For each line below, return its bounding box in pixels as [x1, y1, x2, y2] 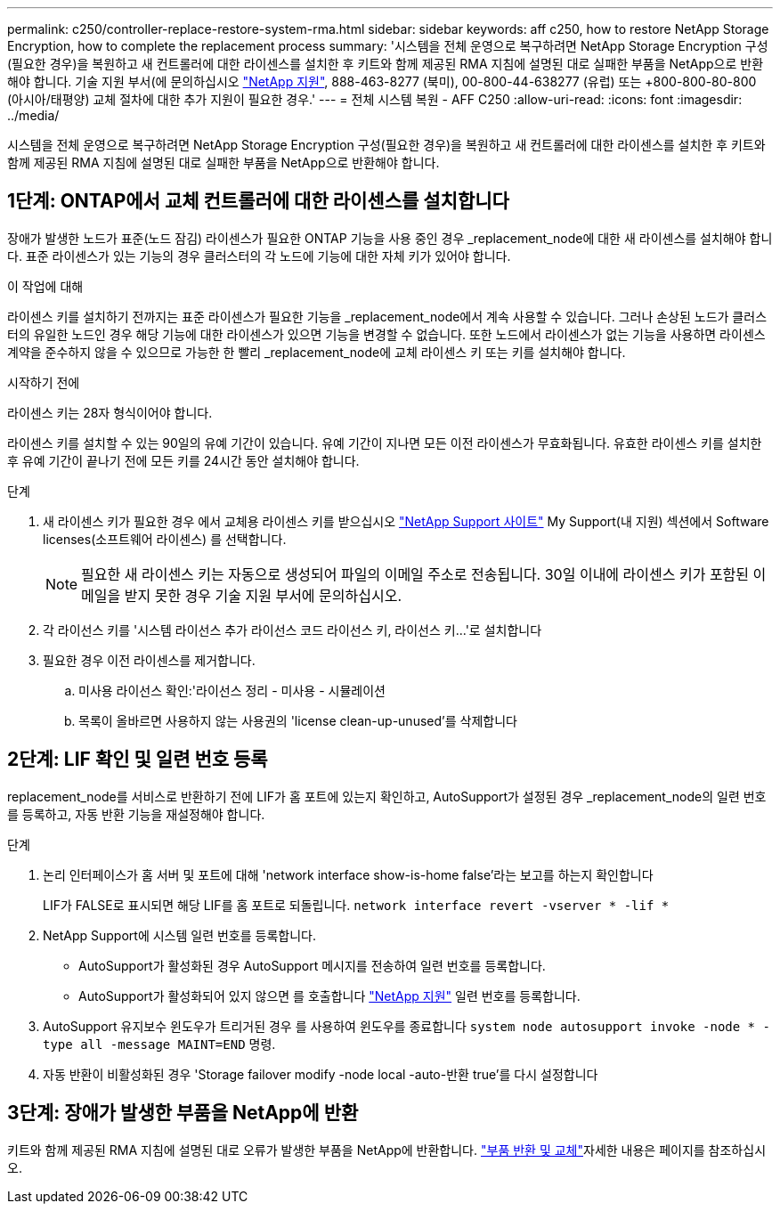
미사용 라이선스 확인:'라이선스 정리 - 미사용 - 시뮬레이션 [78, 682, 386, 698]
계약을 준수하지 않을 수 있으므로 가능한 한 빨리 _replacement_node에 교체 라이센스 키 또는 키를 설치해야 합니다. [7, 344, 626, 360]
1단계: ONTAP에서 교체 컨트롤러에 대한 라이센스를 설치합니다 [7, 190, 509, 213]
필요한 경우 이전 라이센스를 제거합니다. [43, 652, 256, 668]
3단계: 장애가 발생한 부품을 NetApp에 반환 [7, 1101, 359, 1125]
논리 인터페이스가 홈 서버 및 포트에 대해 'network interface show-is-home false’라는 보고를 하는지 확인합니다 [43, 866, 654, 882]
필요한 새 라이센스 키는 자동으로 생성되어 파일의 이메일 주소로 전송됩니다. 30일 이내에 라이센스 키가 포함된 [81, 565, 750, 583]
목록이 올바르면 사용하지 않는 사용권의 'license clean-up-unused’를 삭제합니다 [78, 712, 517, 728]
